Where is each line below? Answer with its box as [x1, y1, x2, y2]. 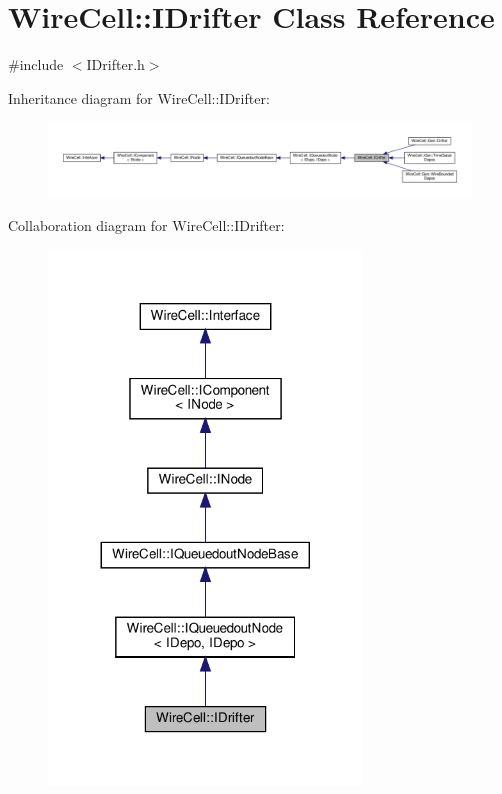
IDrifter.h [86, 54, 145, 75]
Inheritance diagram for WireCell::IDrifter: [8, 87, 270, 108]
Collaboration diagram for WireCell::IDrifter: [8, 215, 285, 236]
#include [8, 54, 64, 75]
